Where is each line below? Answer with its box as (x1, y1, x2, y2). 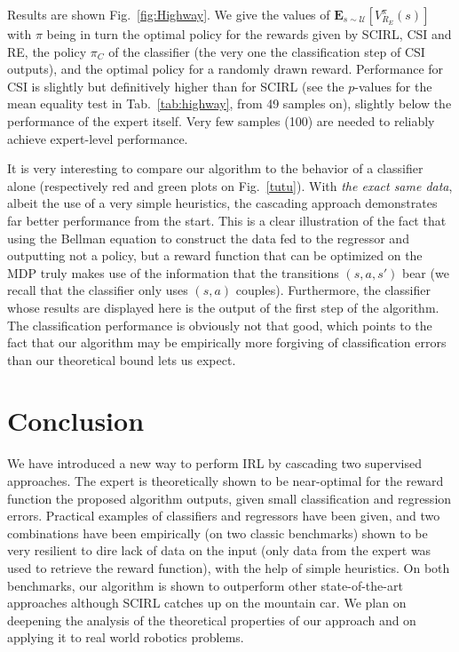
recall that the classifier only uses (7, 281, 188, 299)
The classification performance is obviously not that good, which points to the (7, 315, 432, 334)
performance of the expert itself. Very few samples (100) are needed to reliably (7, 111, 435, 130)
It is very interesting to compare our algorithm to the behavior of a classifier (7, 159, 423, 178)
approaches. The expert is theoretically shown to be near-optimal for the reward (7, 472, 444, 489)
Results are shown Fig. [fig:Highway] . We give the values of (7, 5, 330, 23)
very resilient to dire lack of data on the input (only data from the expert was (7, 541, 431, 560)
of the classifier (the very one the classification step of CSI (108, 42, 425, 60)
